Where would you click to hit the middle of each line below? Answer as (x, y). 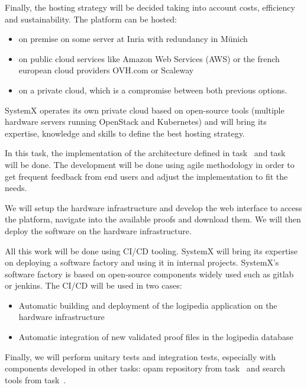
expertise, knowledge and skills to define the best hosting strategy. (125, 133)
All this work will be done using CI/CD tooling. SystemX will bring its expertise (151, 250)
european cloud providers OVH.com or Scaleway (106, 70)
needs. (16, 188)
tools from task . (35, 379)
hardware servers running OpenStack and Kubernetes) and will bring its (136, 122)
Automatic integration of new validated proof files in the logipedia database (156, 337)
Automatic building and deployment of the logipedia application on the (148, 305)
